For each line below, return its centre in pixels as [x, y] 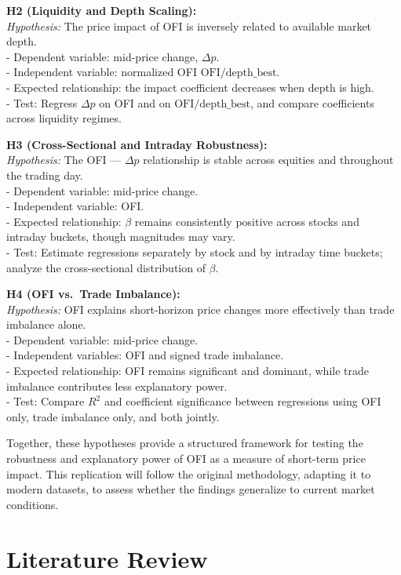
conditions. [33, 504]
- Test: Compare [46, 401]
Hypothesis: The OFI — [64, 160]
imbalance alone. [46, 324]
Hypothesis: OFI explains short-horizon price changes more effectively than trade [200, 309]
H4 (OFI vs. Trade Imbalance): [93, 294]
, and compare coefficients [312, 102]
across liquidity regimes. [64, 118]
